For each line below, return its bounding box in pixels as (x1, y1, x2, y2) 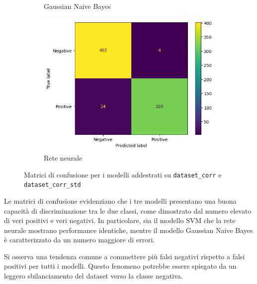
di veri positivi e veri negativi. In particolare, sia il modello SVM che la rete (4, 215, 236, 226)
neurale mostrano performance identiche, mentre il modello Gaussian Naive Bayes (4, 225, 253, 235)
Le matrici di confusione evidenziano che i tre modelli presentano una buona (4, 195, 237, 206)
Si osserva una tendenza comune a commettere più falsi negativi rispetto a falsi (4, 251, 245, 261)
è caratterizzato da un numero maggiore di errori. (4, 234, 155, 245)
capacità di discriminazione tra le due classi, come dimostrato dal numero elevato (4, 205, 252, 216)
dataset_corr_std (24, 181, 81, 189)
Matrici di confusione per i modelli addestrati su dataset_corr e (24, 169, 222, 179)
